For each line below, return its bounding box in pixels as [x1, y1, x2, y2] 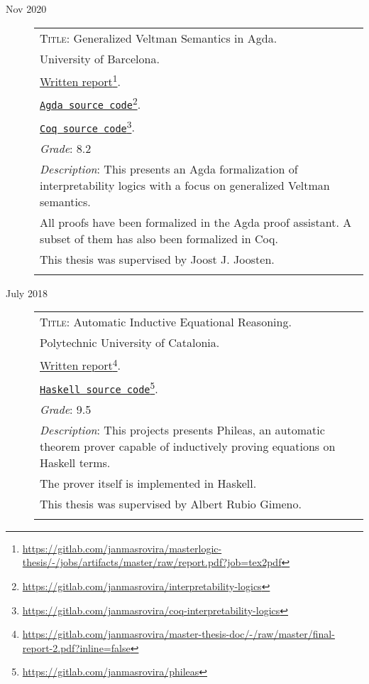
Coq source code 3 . [40, 117, 135, 136]
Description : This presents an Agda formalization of [40, 160, 298, 177]
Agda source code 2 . [40, 93, 141, 113]
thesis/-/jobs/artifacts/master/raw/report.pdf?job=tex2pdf [22, 555, 282, 570]
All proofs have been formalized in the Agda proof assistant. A [40, 213, 352, 230]
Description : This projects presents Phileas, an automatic [40, 421, 325, 438]
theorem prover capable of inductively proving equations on [40, 437, 336, 454]
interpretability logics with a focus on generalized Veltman [40, 176, 330, 193]
